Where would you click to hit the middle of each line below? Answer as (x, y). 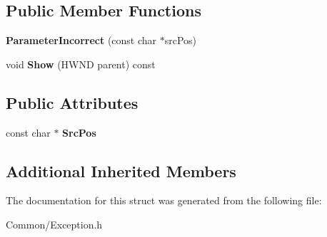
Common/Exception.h (54, 224)
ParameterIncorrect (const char (81, 40)
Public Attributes (72, 102)
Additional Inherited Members (121, 170)
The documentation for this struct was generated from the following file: (164, 200)
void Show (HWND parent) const (81, 64)
